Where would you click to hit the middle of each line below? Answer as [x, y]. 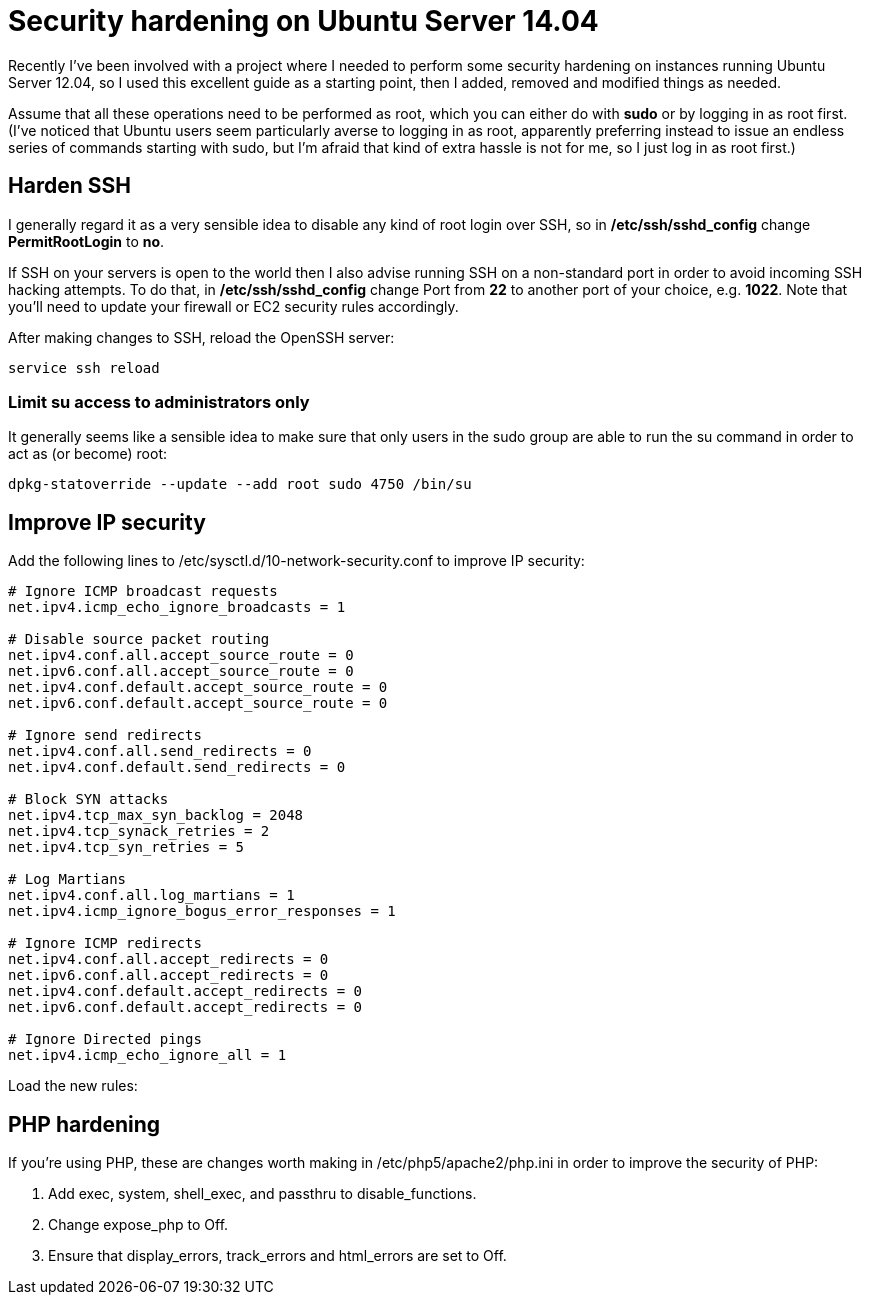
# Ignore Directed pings [105, 1039]
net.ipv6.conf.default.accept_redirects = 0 [185, 1007]
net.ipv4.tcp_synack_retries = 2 [139, 831]
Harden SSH [69, 186]
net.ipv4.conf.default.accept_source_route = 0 [198, 687]
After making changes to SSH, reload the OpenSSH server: [201, 337]
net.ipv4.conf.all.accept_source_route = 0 [181, 655]
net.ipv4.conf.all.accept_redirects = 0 [168, 959]
